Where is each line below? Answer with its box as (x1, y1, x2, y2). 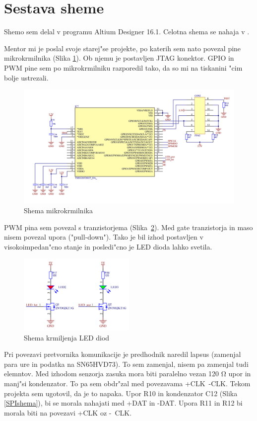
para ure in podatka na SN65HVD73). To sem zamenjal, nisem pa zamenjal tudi (4, 358, 249, 369)
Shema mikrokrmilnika (24, 205, 93, 216)
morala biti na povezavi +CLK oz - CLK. (4, 407, 132, 418)
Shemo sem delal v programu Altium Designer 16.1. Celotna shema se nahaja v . (4, 26, 250, 37)
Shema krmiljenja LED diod (24, 332, 110, 342)
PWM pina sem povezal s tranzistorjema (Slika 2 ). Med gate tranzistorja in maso (4, 222, 253, 232)
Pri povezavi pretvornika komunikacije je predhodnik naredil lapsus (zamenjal (4, 349, 241, 359)
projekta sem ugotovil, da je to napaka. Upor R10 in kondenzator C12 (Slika (4, 388, 238, 398)
